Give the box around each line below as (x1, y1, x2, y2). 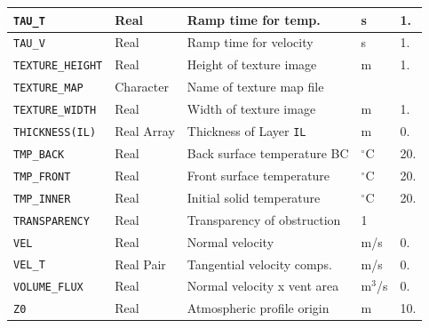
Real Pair (115, 254, 166, 273)
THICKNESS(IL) (13, 126, 97, 140)
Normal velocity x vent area (187, 276, 339, 295)
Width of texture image (187, 100, 316, 118)
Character (115, 77, 169, 96)
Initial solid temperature (187, 188, 321, 206)
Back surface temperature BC (187, 143, 349, 162)
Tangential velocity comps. (187, 254, 332, 273)
